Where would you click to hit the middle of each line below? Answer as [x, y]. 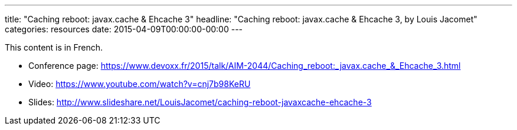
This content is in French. [54, 47]
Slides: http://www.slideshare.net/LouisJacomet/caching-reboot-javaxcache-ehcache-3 [200, 102]
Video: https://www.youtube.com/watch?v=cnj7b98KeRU [140, 84]
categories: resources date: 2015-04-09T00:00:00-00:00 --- [124, 29]
